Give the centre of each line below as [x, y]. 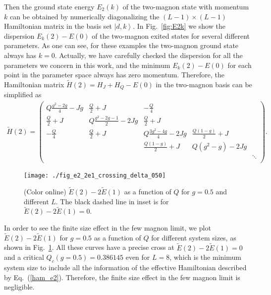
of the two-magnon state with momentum [186, 6]
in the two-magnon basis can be [204, 84]
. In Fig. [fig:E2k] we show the [179, 26]
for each [240, 65]
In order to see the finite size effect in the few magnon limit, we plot [108, 228]
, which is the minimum [205, 257]
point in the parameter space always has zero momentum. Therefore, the [114, 75]
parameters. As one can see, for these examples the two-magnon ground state [121, 45]
